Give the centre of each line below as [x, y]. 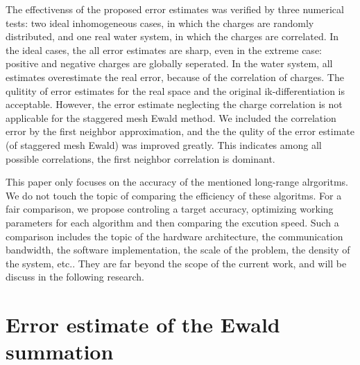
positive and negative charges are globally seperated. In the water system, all [169, 63]
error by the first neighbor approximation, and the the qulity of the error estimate [180, 131]
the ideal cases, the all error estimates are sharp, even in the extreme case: [164, 50]
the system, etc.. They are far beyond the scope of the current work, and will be [176, 263]
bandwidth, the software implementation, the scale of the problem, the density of [178, 250]
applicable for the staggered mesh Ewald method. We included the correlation [171, 117]
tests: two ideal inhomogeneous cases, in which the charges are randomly [160, 23]
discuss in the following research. [75, 277]
